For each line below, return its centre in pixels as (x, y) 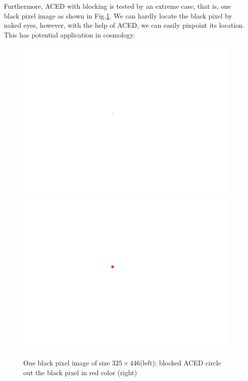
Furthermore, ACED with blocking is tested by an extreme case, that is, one (118, 6)
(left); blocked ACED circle (181, 363)
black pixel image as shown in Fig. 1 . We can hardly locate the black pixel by (118, 15)
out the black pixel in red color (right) (80, 372)
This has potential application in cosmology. (70, 34)
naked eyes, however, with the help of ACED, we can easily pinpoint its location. (124, 25)
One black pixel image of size (67, 363)
